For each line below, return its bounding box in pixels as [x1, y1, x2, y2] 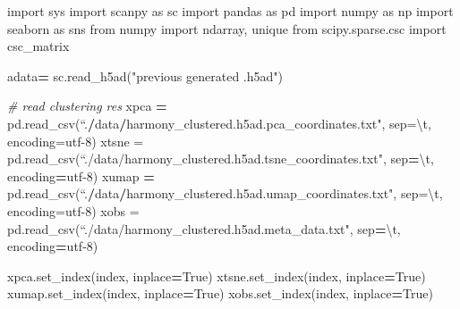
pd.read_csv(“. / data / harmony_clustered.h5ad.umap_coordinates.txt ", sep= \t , [7, 184, 443, 203]
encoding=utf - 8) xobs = [7, 201, 140, 220]
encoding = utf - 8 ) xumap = [7, 166, 155, 185]
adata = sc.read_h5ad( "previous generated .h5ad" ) [7, 66, 283, 85]
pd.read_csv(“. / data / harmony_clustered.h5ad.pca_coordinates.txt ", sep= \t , [7, 113, 431, 132]
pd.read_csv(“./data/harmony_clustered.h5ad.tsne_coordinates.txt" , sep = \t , [7, 149, 434, 168]
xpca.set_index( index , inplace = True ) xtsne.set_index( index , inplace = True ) [7, 266, 426, 285]
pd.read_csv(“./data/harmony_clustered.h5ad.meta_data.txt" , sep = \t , [7, 219, 401, 238]
